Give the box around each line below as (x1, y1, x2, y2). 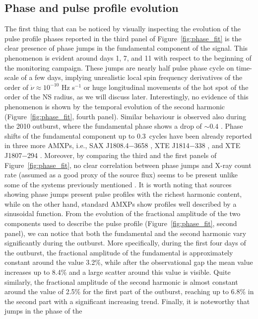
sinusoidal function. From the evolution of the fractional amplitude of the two (4, 208, 241, 219)
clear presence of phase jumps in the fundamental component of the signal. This (4, 43, 248, 53)
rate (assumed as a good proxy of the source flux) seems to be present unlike (4, 169, 238, 180)
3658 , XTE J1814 (134, 140, 190, 151)
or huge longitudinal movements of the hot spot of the (83, 81, 249, 92)
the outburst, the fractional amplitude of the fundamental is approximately (4, 247, 233, 257)
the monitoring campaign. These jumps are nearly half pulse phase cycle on (4, 62, 234, 73)
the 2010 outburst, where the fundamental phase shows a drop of (4, 121, 202, 131)
